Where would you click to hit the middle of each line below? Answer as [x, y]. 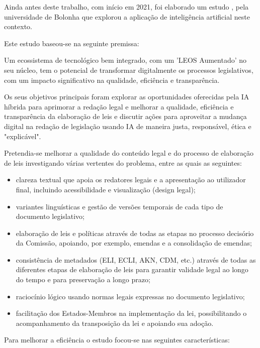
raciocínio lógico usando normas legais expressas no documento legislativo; [130, 296]
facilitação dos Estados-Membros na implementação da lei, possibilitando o [131, 313]
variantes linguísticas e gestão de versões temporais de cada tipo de [119, 206]
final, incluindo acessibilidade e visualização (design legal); [106, 189]
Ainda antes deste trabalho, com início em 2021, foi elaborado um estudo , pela [126, 7]
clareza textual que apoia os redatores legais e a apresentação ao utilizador [131, 180]
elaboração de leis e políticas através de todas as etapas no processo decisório [135, 233]
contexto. [18, 26]
